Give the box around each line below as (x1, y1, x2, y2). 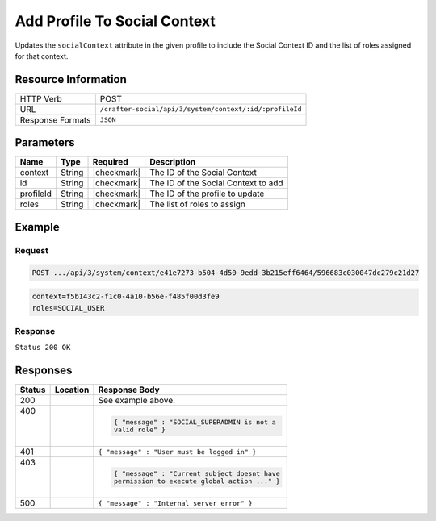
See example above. (98, 395, 176, 406)
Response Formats (19, 114, 91, 125)
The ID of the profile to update (149, 188, 265, 199)
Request (15, 244, 48, 256)
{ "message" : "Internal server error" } (98, 498, 254, 507)
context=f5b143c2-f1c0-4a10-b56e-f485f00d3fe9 (31, 292, 220, 302)
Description (149, 156, 196, 168)
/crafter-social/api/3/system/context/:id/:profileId (99, 105, 302, 114)
